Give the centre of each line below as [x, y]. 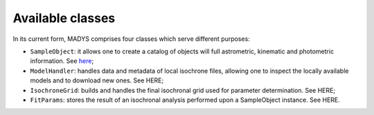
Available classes [64, 18]
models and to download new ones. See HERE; [97, 80]
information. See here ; [62, 61]
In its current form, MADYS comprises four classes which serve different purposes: [132, 39]
